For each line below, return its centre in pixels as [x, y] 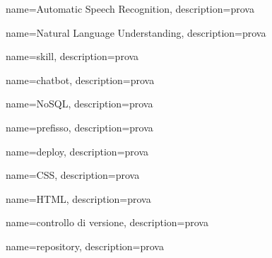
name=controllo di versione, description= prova [107, 222]
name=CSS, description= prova [73, 175]
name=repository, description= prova [85, 246]
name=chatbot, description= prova [80, 80]
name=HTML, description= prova [78, 198]
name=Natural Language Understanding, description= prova [136, 32]
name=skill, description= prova [72, 56]
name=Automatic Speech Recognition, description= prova [130, 8]
